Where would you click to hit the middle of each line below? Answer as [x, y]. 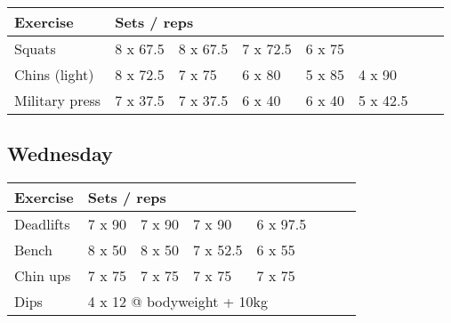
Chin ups [43, 276]
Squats [35, 48]
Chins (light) [54, 74]
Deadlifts [42, 224]
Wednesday [60, 153]
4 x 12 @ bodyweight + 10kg [178, 302]
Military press [58, 100]
